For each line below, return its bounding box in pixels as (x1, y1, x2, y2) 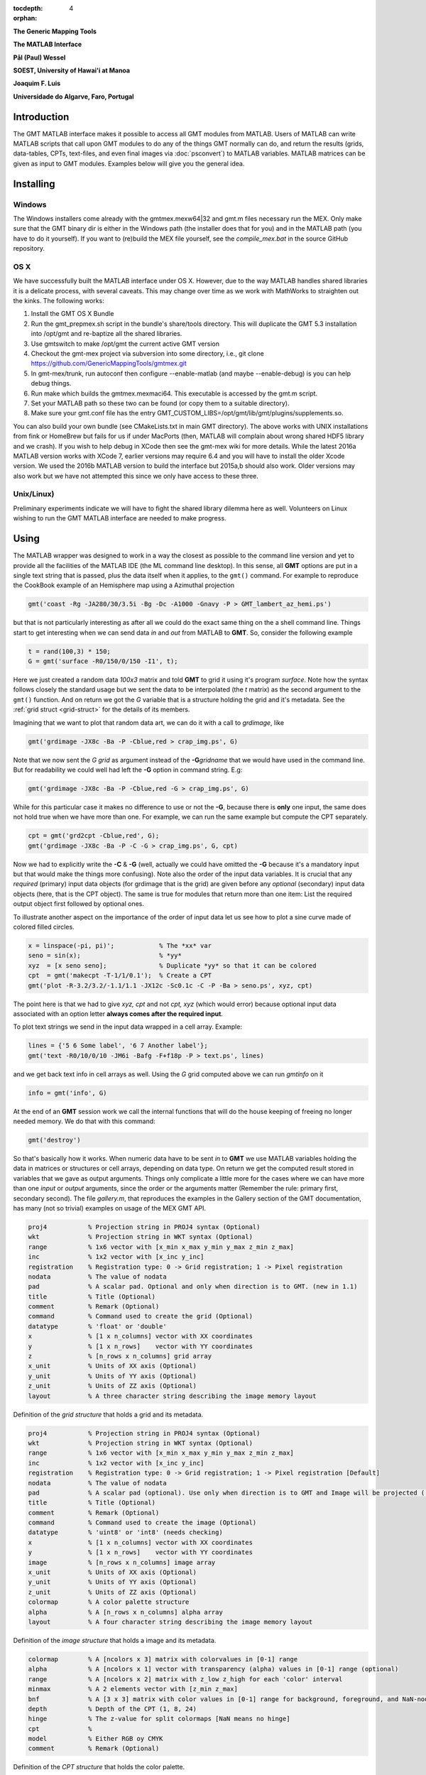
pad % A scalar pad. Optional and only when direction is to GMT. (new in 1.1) (28, 1282, 358, 1291)
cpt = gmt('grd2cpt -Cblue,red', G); (28, 831, 160, 840)
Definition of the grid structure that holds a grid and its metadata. (13, 1410, 204, 1419)
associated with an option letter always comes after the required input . (13, 1009, 224, 1018)
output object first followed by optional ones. (13, 900, 145, 908)
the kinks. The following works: (13, 297, 104, 305)
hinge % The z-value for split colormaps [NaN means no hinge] (28, 1715, 290, 1723)
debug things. (31, 379, 72, 388)
